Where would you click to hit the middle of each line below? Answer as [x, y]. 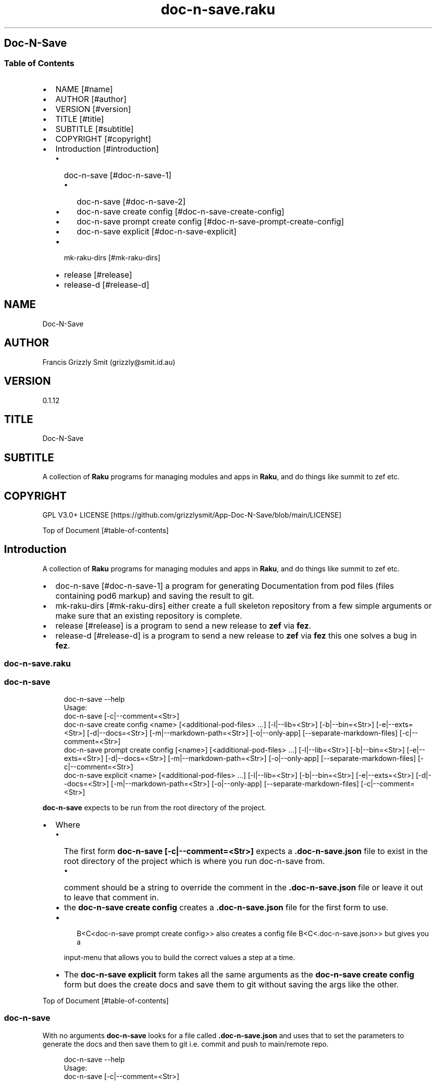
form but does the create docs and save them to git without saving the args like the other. [231, 984]
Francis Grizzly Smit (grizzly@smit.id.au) [109, 362]
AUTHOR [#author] [91, 99]
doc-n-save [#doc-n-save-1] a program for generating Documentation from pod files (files [225, 586]
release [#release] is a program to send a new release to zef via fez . [183, 625]
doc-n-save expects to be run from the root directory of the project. [154, 808]
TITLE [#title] [80, 119]
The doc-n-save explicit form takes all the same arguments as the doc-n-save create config [239, 975]
